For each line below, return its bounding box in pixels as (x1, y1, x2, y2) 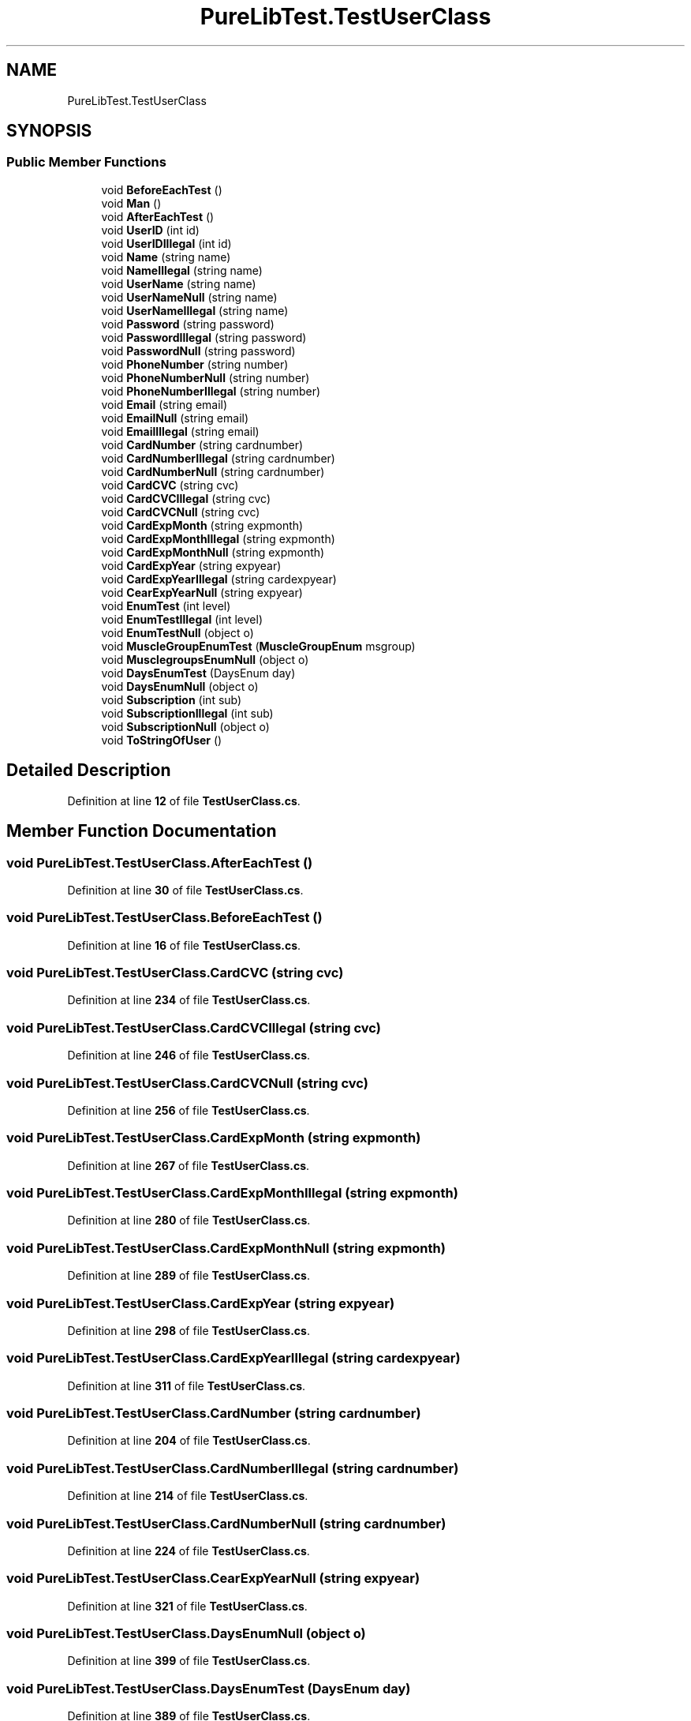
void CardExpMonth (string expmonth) (101, 518, 304, 532)
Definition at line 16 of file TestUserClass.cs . (67, 938, 301, 952)
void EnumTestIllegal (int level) (101, 612, 263, 626)
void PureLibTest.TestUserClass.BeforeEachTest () (6, 909, 323, 926)
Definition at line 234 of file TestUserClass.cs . (67, 993, 311, 1007)
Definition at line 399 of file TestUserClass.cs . (67, 1654, 311, 1668)
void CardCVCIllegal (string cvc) (101, 491, 271, 505)
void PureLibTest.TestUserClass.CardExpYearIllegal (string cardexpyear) (6, 1350, 461, 1367)
